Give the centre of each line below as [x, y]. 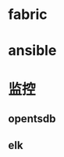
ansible [32, 51]
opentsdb [32, 119]
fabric [28, 15]
